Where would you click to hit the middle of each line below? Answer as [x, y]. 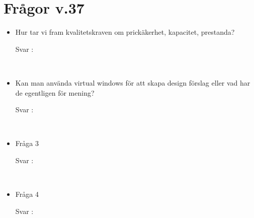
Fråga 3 [27, 143]
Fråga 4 [27, 194]
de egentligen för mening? [55, 92]
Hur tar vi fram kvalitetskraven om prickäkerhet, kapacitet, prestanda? [125, 32]
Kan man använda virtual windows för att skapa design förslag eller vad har [133, 82]
